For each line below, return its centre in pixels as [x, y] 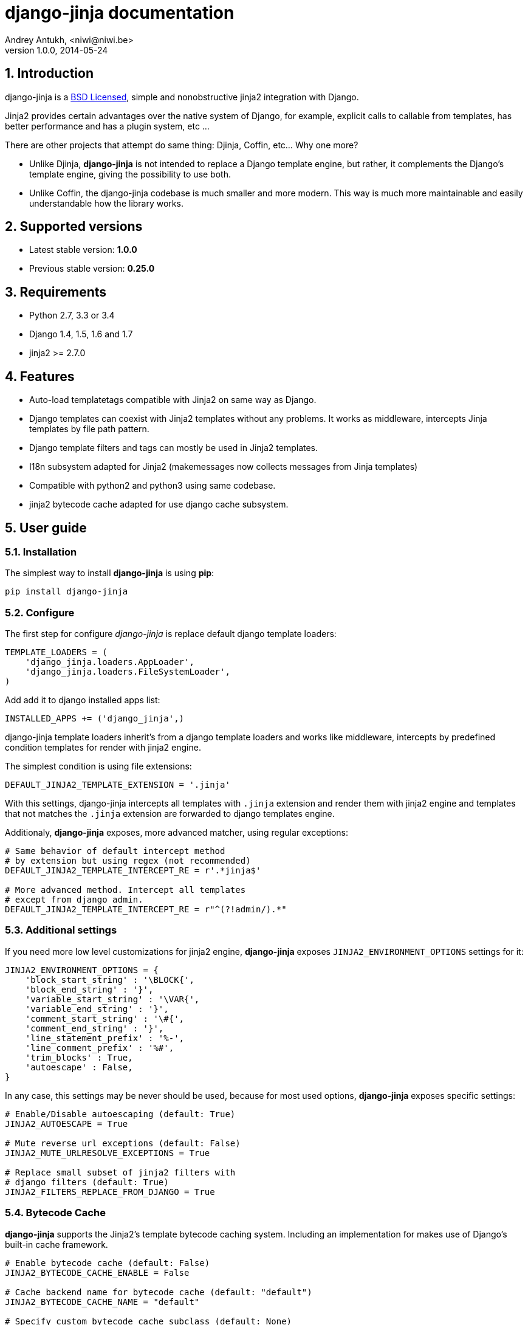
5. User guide [46, 528]
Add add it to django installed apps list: [83, 700]
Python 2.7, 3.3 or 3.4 [72, 315]
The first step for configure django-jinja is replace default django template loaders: [171, 634]
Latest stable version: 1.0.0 [83, 250]
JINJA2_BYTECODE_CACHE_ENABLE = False [97, 1272]
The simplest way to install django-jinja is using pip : [110, 573]
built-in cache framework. [57, 1244]
